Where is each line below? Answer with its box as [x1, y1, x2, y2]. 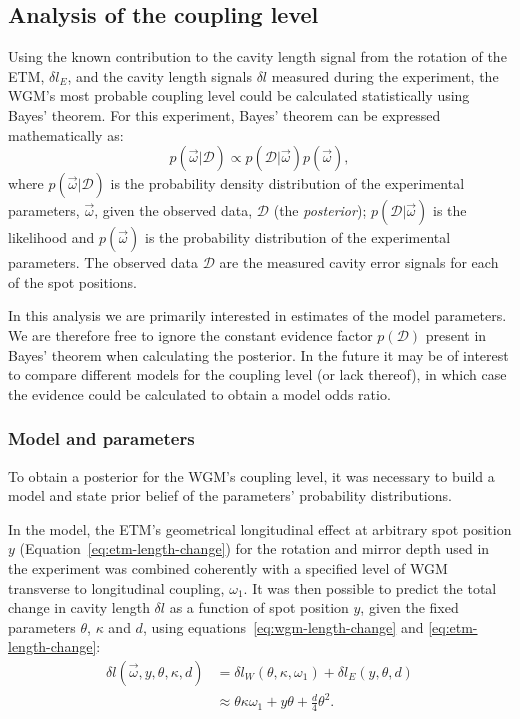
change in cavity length [8, 597, 150, 618]
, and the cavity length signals [67, 65, 252, 86]
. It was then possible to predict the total [243, 577, 497, 598]
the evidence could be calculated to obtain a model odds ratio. [8, 383, 391, 404]
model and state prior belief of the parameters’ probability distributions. [8, 485, 452, 506]
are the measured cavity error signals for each [219, 252, 499, 273]
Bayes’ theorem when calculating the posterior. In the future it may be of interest [8, 344, 509, 365]
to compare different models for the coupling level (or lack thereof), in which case [8, 364, 507, 385]
